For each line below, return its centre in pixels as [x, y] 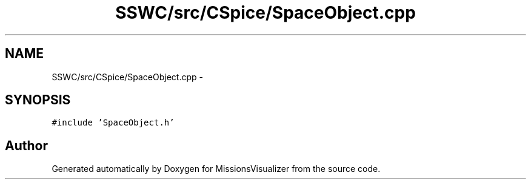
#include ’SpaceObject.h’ [113, 123]
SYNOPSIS [38, 100]
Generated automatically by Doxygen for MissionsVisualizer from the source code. [216, 169]
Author [26, 145]
